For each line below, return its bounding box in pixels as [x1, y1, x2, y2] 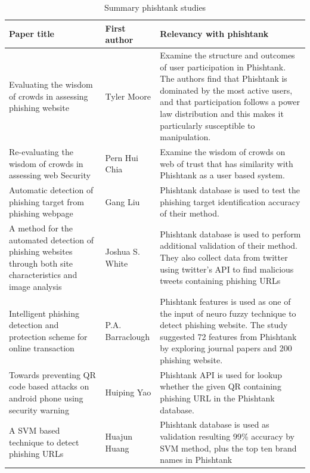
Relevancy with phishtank [160, 27, 269, 40]
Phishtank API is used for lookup [160, 368, 283, 381]
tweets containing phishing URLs [160, 274, 281, 287]
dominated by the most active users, [160, 84, 293, 96]
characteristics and [9, 268, 77, 281]
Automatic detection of [9, 184, 94, 196]
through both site [9, 256, 73, 269]
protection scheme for [9, 330, 88, 342]
